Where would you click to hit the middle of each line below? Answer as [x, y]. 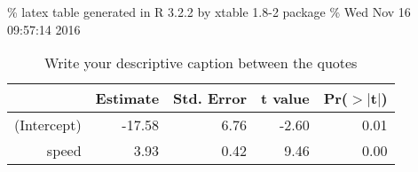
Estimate [127, 98]
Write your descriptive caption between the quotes [201, 63]
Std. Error [210, 98]
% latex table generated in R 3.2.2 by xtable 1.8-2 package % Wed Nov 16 [209, 12]
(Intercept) [48, 125]
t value [285, 98]
